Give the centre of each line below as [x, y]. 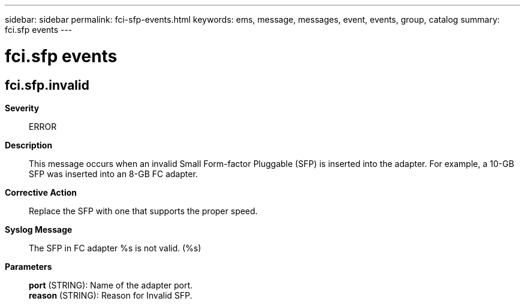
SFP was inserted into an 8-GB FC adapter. [114, 174]
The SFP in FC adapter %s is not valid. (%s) [115, 248]
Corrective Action [41, 192]
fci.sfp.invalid [47, 85]
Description [29, 145]
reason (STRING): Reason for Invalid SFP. [111, 295]
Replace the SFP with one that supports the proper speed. [143, 211]
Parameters [28, 266]
